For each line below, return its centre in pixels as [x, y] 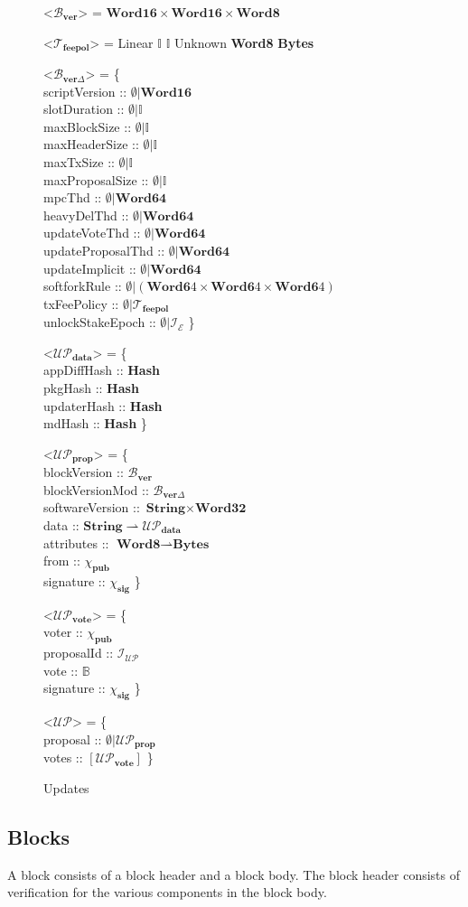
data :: [61, 525]
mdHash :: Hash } [95, 423]
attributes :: [76, 542]
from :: [62, 561]
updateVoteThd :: [92, 233]
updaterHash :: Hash [103, 405]
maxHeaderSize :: [91, 144]
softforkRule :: [83, 286]
